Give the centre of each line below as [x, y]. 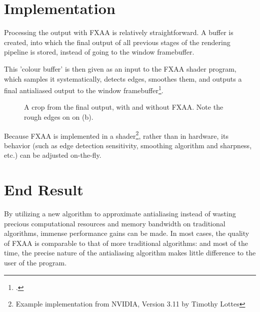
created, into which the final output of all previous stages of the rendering [117, 42]
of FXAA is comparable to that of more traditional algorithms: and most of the [126, 243]
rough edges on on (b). [59, 116]
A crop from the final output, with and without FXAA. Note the [124, 107]
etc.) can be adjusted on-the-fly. [53, 155]
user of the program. [35, 263]
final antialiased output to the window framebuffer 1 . [84, 89]
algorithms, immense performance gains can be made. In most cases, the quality [127, 233]
